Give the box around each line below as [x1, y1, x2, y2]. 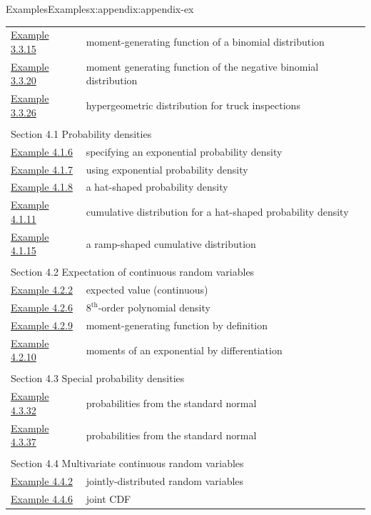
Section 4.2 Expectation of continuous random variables [11, 264, 255, 279]
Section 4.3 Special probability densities [11, 371, 185, 386]
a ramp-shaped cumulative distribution [86, 236, 256, 251]
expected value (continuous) [86, 282, 208, 297]
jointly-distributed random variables [86, 474, 244, 489]
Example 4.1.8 [11, 179, 73, 194]
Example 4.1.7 [11, 161, 73, 176]
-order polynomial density [98, 300, 210, 315]
